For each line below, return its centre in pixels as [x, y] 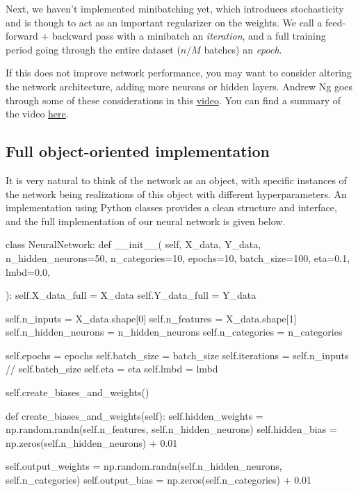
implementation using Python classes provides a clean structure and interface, [171, 207]
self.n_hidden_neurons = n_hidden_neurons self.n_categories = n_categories [174, 332]
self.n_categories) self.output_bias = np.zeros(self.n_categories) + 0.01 [159, 480]
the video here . [37, 114]
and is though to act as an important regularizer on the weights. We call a [164, 22]
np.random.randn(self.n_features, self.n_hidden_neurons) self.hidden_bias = [171, 429]
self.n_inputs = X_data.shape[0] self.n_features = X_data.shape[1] [151, 318]
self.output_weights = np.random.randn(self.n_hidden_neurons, [144, 466]
